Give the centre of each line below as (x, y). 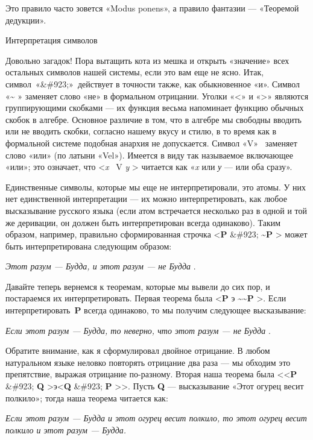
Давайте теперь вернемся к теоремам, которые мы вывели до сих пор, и (138, 286)
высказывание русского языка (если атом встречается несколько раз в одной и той (156, 210)
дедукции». (26, 20)
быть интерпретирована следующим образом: (89, 246)
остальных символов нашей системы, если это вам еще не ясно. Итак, (135, 72)
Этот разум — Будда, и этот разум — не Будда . (101, 266)
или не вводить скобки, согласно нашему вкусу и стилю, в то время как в (141, 131)
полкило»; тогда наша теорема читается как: (87, 398)
